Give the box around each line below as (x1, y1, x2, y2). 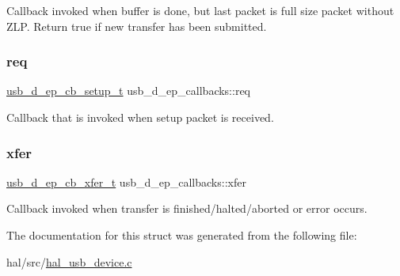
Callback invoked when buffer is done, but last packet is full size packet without (6, 2, 394, 18)
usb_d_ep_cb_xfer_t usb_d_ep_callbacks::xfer (6, 173, 246, 190)
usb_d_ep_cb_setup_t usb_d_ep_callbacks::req (6, 82, 250, 99)
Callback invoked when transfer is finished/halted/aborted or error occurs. (6, 200, 368, 217)
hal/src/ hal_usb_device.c (6, 253, 132, 270)
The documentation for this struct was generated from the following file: (6, 227, 357, 243)
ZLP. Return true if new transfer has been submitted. (6, 17, 267, 34)
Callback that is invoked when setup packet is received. (6, 109, 274, 125)
